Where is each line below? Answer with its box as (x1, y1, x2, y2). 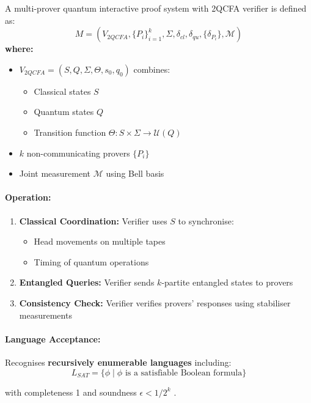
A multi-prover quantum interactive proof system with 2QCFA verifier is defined (5, 2, 307, 14)
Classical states (34, 84, 91, 97)
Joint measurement (19, 167, 90, 180)
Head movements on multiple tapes (34, 235, 166, 248)
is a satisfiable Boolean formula (125, 368, 243, 377)
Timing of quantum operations (34, 255, 149, 268)
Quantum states (34, 105, 94, 118)
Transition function (34, 125, 106, 138)
